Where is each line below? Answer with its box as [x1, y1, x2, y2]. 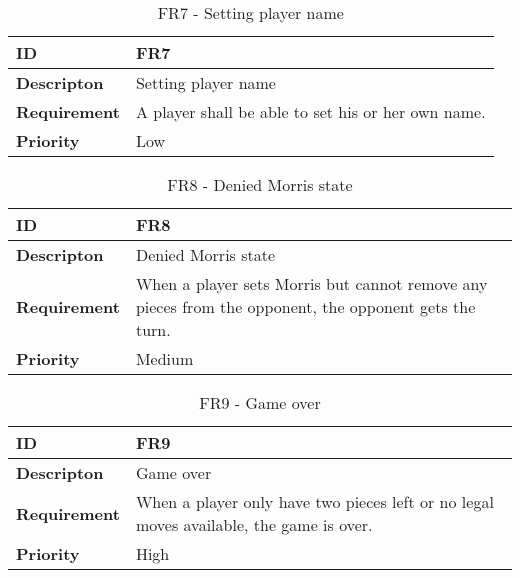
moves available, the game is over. [135, 513, 373, 536]
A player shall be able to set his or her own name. [135, 100, 486, 123]
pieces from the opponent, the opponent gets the [135, 295, 476, 318]
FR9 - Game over [199, 391, 321, 414]
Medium [135, 347, 194, 370]
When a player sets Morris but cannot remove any [135, 272, 488, 295]
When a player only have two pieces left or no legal [135, 490, 494, 513]
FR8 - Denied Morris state [167, 173, 353, 196]
